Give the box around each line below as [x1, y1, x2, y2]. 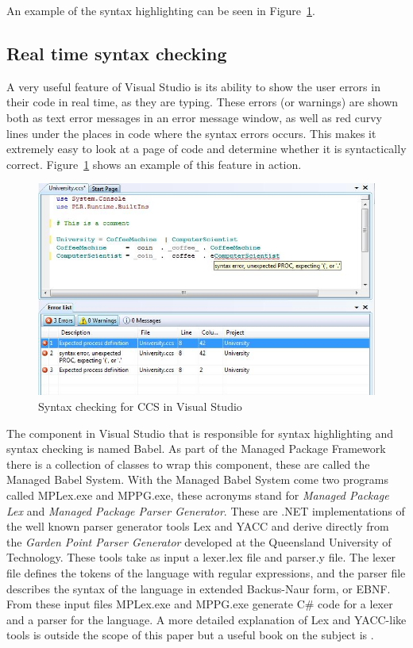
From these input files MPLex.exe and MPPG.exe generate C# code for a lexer [6, 596, 393, 612]
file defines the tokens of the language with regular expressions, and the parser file [6, 565, 406, 581]
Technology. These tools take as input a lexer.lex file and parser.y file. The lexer [6, 549, 396, 566]
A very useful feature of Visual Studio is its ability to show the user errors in [6, 78, 380, 94]
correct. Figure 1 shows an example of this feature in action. [6, 155, 302, 172]
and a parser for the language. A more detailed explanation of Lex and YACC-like [6, 611, 407, 627]
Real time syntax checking [6, 40, 227, 65]
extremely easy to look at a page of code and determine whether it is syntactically [6, 140, 407, 157]
